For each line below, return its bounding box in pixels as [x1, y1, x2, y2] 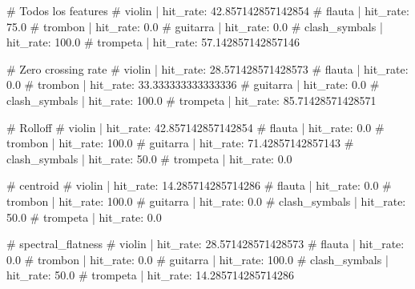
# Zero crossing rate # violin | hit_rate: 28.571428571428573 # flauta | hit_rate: [6, 60, 409, 77]
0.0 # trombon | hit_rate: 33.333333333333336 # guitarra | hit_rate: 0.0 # [6, 76, 380, 93]
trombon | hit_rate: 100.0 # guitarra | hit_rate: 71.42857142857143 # [6, 134, 354, 151]
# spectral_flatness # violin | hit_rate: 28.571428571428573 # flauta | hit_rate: [6, 235, 405, 252]
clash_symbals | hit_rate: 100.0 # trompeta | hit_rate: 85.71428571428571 [6, 91, 377, 108]
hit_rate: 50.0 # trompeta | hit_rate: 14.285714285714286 [6, 267, 295, 283]
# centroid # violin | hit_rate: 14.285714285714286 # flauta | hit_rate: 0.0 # [6, 177, 392, 194]
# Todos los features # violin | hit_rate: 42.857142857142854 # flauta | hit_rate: [6, 2, 409, 18]
